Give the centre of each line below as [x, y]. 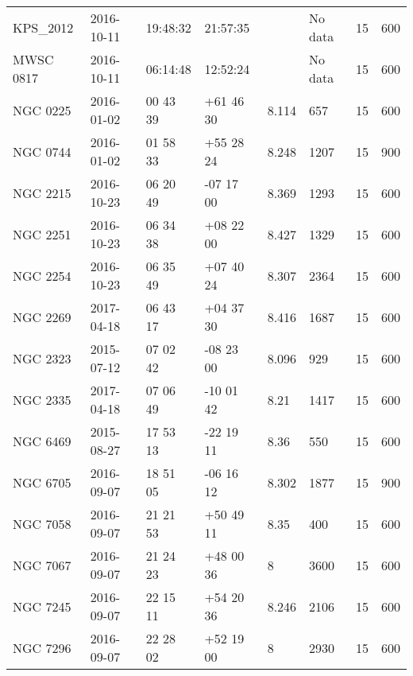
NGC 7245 [42, 606]
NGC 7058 [42, 523]
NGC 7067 [42, 565]
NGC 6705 [42, 482]
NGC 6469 [42, 441]
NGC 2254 [42, 275]
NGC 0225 [42, 110]
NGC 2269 [42, 317]
